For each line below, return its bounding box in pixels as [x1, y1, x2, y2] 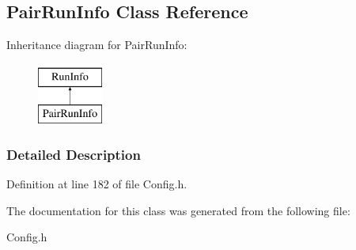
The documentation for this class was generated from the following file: [6, 202, 350, 218]
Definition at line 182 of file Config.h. [6, 176, 187, 192]
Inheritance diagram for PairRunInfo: [6, 36, 187, 53]
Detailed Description [6, 144, 141, 164]
